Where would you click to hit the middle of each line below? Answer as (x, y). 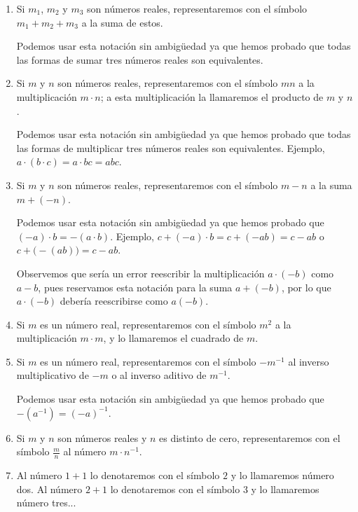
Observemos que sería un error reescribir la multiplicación (140, 273)
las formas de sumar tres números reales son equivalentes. (140, 59)
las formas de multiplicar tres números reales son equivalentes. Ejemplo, (171, 147)
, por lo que (306, 287)
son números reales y (102, 437)
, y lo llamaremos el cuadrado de (173, 338)
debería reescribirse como (114, 301)
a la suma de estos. (122, 22)
